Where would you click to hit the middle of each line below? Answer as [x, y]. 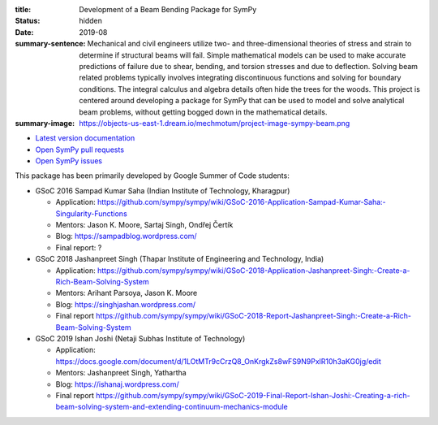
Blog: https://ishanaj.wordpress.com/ [118, 384]
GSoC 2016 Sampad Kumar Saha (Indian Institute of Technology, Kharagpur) [163, 190]
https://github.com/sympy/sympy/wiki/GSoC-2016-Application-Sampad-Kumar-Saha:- [242, 202]
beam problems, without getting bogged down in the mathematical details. [203, 112]
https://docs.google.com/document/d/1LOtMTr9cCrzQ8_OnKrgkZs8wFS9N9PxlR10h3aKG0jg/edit [218, 361]
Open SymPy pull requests [80, 150]
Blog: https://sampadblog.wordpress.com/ [127, 236]
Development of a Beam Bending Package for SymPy [168, 9]
